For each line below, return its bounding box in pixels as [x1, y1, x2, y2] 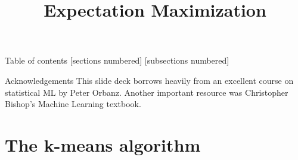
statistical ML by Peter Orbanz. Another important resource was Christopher [5, 86, 288, 98]
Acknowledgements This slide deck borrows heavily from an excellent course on [5, 74, 294, 86]
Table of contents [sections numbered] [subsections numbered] [5, 54, 229, 67]
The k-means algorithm [5, 132, 201, 156]
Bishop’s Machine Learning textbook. [5, 98, 141, 110]
